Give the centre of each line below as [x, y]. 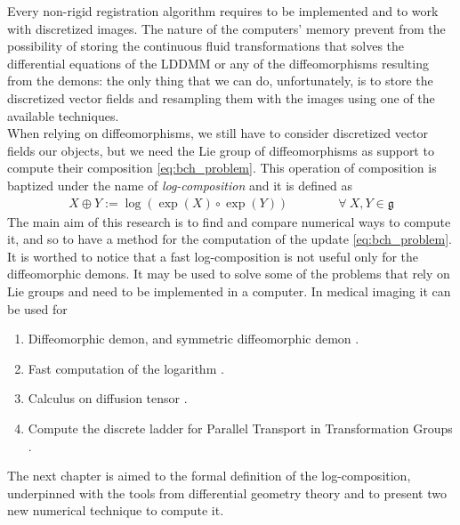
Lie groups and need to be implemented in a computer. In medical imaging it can [229, 291]
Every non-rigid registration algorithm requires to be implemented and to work [223, 11]
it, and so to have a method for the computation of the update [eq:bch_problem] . [230, 239]
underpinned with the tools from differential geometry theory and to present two [227, 493]
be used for [37, 308]
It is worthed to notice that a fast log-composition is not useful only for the [213, 256]
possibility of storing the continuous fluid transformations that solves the [206, 46]
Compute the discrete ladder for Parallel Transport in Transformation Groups [240, 428]
